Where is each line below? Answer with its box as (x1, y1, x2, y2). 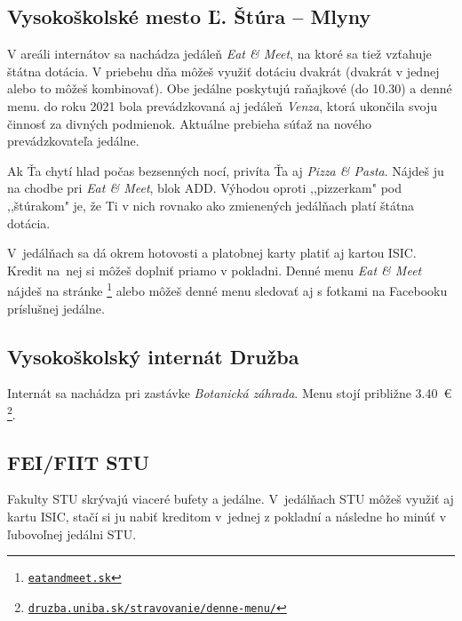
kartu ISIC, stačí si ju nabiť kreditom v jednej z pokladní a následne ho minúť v (7, 507, 447, 526)
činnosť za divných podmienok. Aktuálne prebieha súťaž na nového (7, 114, 372, 132)
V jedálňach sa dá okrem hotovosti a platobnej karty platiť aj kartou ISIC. (7, 243, 417, 262)
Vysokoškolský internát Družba (7, 342, 299, 370)
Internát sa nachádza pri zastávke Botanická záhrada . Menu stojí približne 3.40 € (7, 384, 452, 402)
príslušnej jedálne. (7, 299, 105, 317)
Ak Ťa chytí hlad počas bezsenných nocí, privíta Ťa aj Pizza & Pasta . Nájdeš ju (7, 161, 444, 179)
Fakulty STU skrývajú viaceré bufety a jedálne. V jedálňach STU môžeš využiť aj (7, 490, 454, 508)
